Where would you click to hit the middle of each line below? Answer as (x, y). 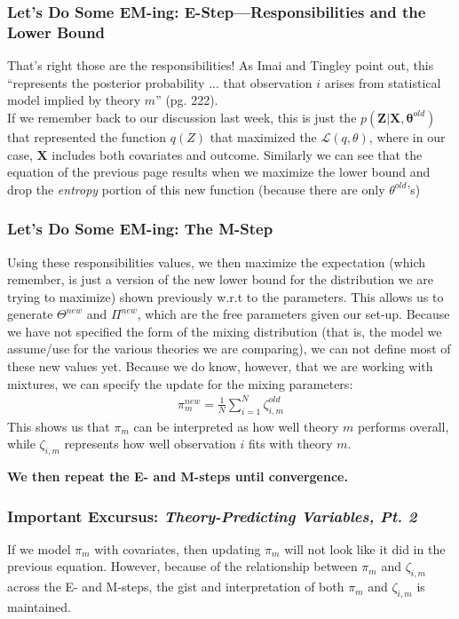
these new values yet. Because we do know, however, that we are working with (220, 366)
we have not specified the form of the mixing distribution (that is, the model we (225, 331)
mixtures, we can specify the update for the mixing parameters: (180, 383)
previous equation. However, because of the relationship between (182, 566)
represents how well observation (150, 444)
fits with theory (290, 444)
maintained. (39, 606)
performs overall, (403, 426)
